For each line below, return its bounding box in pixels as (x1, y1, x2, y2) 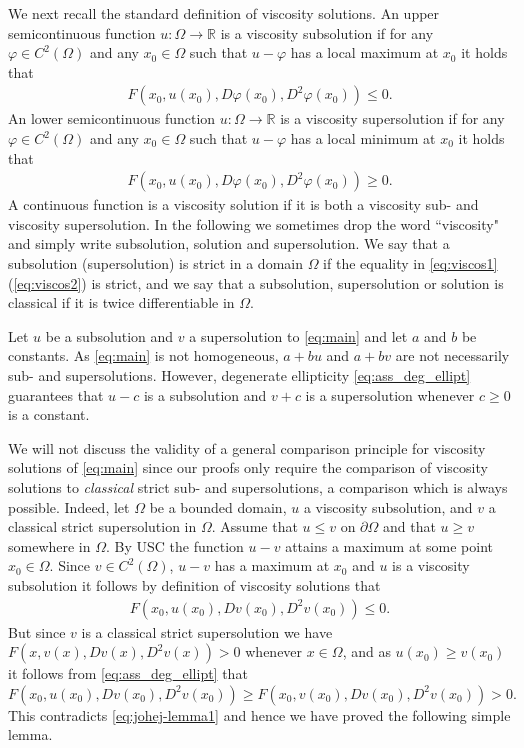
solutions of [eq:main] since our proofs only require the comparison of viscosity (8, 457, 488, 478)
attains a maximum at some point (285, 535, 493, 556)
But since (8, 621, 66, 642)
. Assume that (211, 516, 298, 537)
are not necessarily (395, 345, 510, 366)
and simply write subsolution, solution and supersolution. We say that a (8, 233, 450, 254)
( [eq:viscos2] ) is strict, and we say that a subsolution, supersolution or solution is (8, 272, 504, 293)
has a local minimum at (290, 128, 436, 148)
